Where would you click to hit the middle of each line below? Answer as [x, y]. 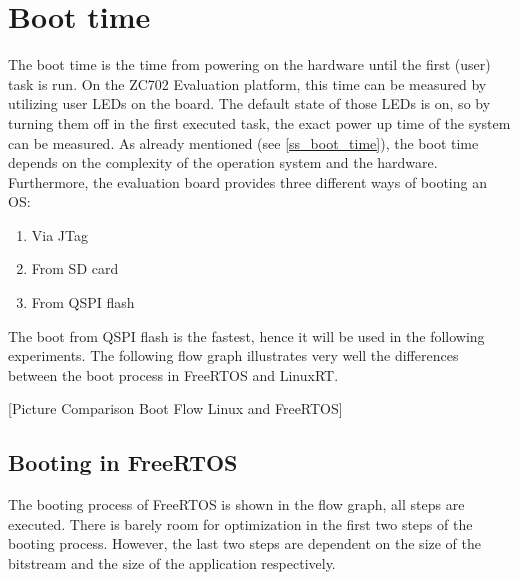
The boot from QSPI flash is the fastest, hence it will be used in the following [246, 335]
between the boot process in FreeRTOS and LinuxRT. [173, 374]
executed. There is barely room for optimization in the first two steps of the [240, 523]
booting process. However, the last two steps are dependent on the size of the [245, 543]
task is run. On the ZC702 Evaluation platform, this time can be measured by [247, 83]
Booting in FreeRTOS [123, 462]
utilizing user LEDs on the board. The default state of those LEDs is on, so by [249, 103]
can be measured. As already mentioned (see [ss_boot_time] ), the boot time [243, 142]
